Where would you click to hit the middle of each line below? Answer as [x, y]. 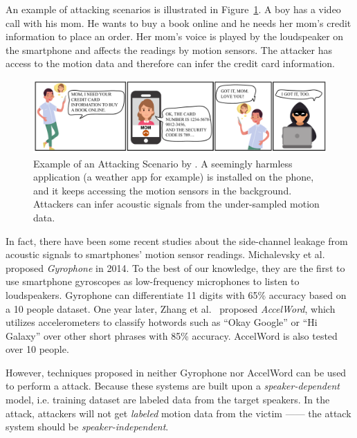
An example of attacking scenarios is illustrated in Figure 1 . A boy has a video [173, 9]
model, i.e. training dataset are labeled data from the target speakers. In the [168, 400]
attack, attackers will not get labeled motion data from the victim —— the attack [178, 413]
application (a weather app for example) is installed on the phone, [174, 177]
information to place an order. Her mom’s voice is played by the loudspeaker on [175, 36]
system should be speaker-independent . [87, 427]
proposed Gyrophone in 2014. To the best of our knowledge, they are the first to [175, 267]
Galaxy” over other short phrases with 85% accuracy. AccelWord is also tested [172, 335]
